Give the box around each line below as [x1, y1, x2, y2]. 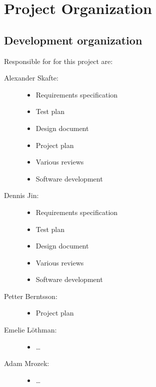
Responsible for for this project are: [4, 55, 113, 66]
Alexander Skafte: [4, 72, 58, 83]
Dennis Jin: [4, 190, 39, 200]
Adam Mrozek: [4, 358, 49, 368]
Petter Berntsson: [4, 290, 57, 301]
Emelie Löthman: [4, 324, 57, 335]
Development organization [4, 32, 142, 47]
